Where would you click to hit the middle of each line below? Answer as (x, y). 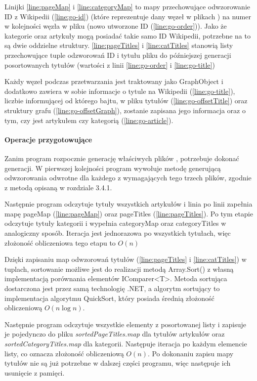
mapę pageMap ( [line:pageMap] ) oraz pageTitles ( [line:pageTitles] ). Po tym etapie (129, 213)
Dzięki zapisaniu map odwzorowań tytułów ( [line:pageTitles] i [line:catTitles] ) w (126, 259)
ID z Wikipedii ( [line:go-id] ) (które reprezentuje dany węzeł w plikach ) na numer (128, 16)
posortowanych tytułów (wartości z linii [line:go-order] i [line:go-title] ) (110, 64)
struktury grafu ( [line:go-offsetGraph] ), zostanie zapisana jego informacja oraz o (125, 110)
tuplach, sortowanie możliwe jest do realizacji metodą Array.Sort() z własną (119, 269)
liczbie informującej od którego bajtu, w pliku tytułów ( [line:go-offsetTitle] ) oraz (126, 101)
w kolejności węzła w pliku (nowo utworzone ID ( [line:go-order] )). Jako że (116, 26)
